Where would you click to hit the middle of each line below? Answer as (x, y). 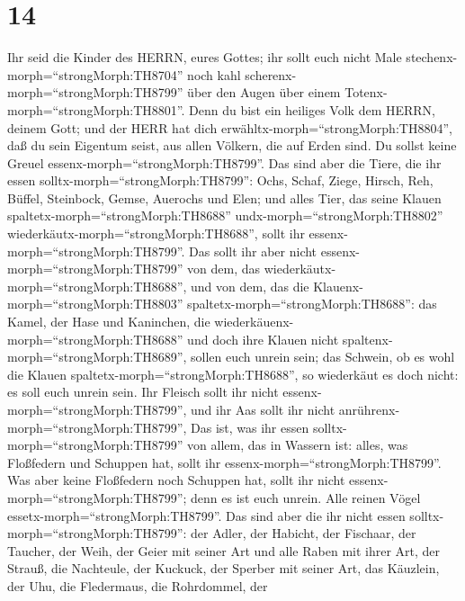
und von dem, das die (250, 286)
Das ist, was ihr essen (250, 427)
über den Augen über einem (264, 92)
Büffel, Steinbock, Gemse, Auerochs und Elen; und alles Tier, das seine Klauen (224, 197)
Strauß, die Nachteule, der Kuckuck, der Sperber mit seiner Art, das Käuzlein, (224, 568)
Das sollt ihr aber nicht (253, 251)
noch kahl (214, 74)
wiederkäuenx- (254, 322)
